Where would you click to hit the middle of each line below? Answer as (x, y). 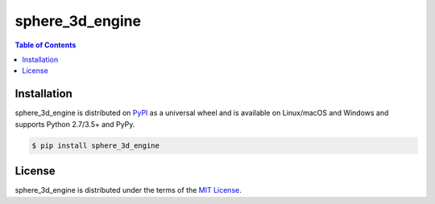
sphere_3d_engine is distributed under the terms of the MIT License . (128, 190)
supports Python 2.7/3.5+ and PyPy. (75, 124)
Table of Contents (46, 45)
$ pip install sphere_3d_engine (96, 145)
